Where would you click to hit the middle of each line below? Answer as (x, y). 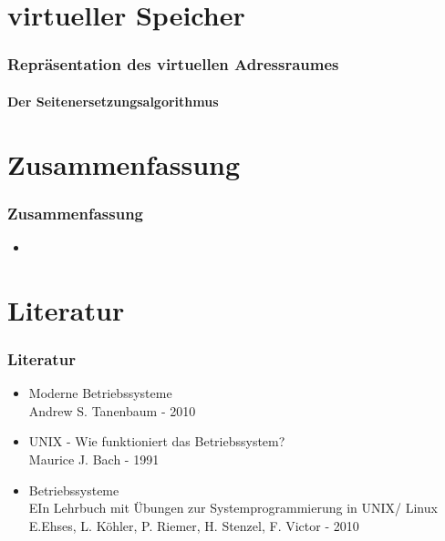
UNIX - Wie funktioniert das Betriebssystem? (157, 441)
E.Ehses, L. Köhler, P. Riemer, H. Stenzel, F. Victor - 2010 (194, 525)
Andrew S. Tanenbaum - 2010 (112, 410)
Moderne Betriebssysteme (100, 393)
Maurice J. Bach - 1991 (94, 459)
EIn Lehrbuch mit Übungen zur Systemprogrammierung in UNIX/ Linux (233, 508)
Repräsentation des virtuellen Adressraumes (173, 64)
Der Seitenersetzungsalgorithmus (113, 101)
